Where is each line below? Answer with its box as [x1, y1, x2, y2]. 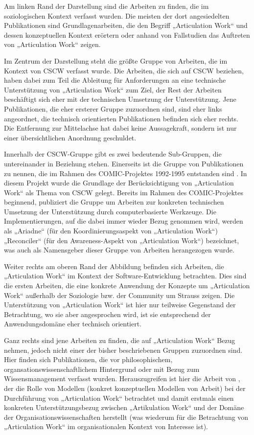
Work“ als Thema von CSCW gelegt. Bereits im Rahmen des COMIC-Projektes [4, 187, 244, 197]
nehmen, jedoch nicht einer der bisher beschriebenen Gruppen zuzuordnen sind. [4, 344, 243, 355]
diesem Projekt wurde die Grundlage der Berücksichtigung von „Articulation [4, 178, 234, 188]
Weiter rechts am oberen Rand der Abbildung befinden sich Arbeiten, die [4, 261, 224, 271]
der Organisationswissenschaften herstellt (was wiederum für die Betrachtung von [4, 412, 249, 422]
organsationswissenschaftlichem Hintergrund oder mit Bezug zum [4, 364, 200, 374]
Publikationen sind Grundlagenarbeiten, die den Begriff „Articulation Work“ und [4, 20, 248, 30]
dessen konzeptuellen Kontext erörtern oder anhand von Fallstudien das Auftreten [4, 29, 250, 40]
